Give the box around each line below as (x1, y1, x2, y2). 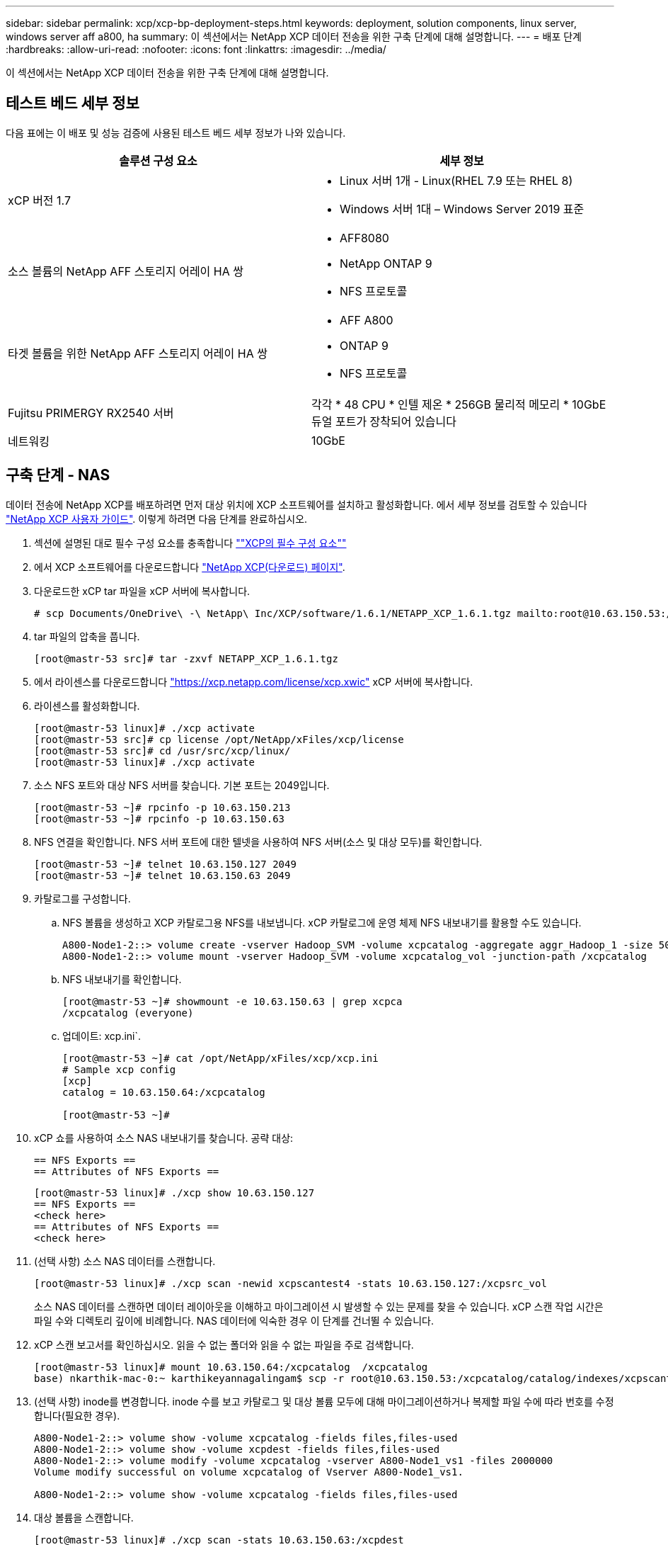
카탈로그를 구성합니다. (34, 892, 131, 905)
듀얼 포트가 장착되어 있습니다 (311, 414, 456, 429)
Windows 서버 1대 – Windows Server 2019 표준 (340, 201, 584, 216)
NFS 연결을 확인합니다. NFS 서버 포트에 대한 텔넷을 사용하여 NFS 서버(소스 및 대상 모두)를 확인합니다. (34, 835, 483, 848)
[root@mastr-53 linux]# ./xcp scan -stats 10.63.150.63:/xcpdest (34, 1534, 404, 1546)
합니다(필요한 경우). (34, 1409, 120, 1422)
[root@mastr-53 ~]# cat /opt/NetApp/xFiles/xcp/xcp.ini (62, 1052, 379, 1064)
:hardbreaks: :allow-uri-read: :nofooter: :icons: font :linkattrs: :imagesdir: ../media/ (6, 43, 386, 55)
